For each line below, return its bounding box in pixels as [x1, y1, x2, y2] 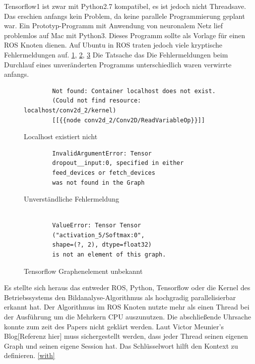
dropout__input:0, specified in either [52, 159, 184, 167]
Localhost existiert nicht [24, 131, 98, 142]
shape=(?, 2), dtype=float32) [52, 241, 152, 249]
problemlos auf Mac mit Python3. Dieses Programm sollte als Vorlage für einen [4, 30, 246, 40]
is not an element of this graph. [52, 251, 166, 259]
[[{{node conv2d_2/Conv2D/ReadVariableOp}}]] [52, 116, 205, 124]
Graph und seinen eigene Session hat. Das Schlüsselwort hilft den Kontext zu [4, 340, 238, 351]
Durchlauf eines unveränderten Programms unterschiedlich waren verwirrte [4, 59, 232, 69]
